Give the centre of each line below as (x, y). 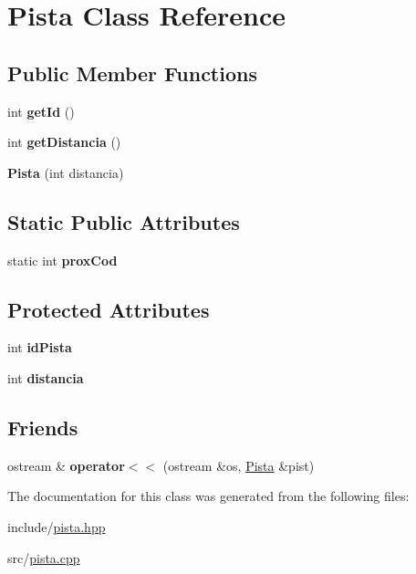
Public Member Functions (132, 73)
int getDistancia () (64, 142)
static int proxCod (62, 260)
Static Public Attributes (124, 221)
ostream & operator (66, 465)
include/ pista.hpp (57, 526)
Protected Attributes (109, 309)
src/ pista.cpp (44, 557)
